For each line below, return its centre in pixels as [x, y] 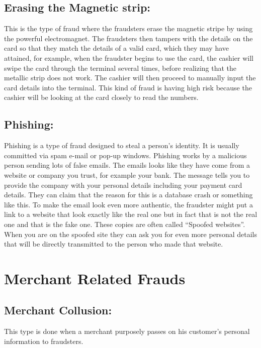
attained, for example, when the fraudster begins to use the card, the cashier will [129, 57]
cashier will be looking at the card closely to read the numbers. [101, 97]
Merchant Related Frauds [95, 278]
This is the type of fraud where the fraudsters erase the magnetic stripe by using [128, 28]
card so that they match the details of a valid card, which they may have [117, 48]
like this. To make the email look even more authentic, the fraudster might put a [128, 204]
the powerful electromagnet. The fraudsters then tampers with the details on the [128, 38]
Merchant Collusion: [58, 310]
